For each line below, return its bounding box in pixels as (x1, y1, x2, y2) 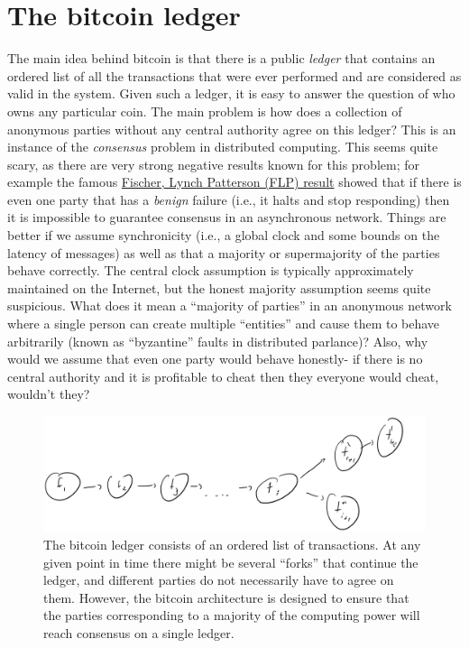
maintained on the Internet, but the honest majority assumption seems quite (7, 278, 431, 297)
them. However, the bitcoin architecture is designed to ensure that (43, 588, 409, 606)
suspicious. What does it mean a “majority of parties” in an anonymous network (7, 296, 452, 315)
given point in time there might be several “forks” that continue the (43, 552, 418, 571)
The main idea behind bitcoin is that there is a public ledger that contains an (7, 49, 436, 68)
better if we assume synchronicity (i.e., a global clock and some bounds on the (7, 226, 440, 245)
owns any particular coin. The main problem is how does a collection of (7, 101, 402, 120)
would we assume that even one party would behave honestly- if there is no (7, 349, 423, 368)
